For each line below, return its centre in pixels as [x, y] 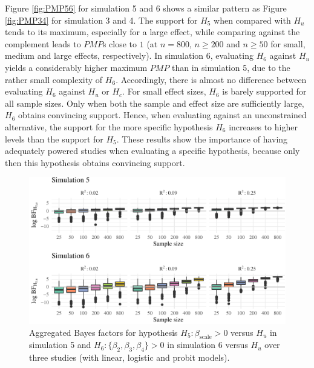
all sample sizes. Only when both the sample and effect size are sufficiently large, [155, 103]
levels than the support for [54, 139]
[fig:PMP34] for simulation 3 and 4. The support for [101, 20]
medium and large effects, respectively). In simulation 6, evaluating [129, 55]
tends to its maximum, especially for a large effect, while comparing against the [152, 32]
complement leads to [43, 43]
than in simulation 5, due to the [231, 67]
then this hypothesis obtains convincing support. [95, 162]
